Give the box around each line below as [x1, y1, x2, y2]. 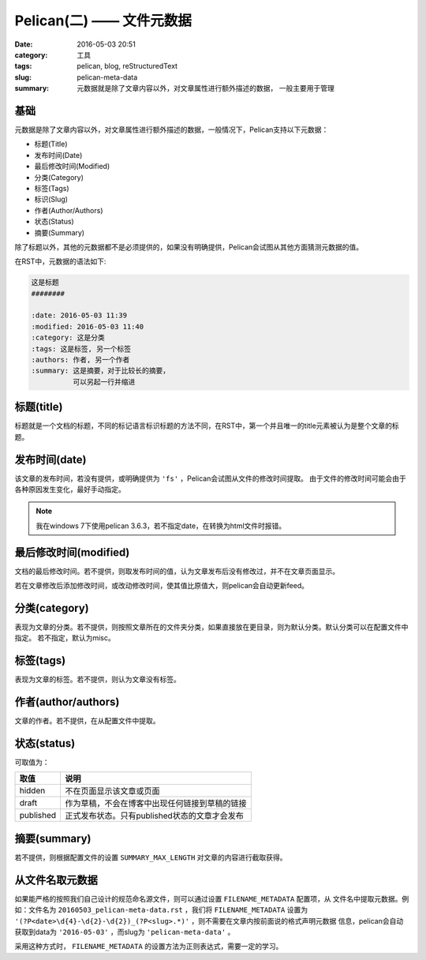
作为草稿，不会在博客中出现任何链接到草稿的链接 [65, 798, 248, 809]
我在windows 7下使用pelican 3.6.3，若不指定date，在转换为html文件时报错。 [35, 521, 286, 531]
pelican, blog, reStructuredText [77, 62, 177, 71]
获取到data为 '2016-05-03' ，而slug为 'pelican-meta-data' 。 [14, 928, 235, 937]
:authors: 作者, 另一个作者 [31, 355, 130, 365]
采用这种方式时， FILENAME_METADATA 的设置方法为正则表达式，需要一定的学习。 [14, 942, 283, 951]
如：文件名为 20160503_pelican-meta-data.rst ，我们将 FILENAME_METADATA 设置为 [14, 905, 308, 915]
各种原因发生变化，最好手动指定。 [14, 485, 125, 493]
